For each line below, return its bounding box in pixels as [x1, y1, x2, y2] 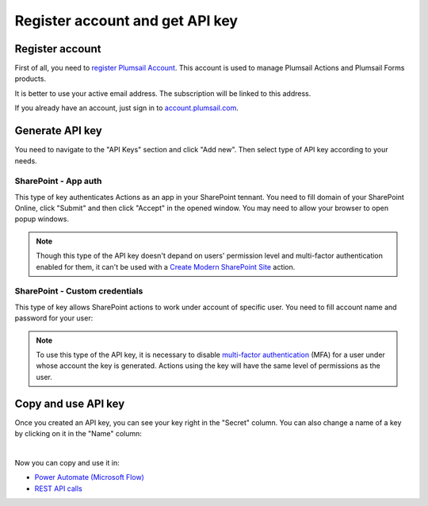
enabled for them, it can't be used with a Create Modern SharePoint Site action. [36, 262, 296, 271]
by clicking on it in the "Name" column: [14, 429, 143, 439]
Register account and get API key [14, 12, 238, 29]
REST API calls [34, 484, 82, 493]
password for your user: [14, 313, 94, 323]
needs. [14, 155, 37, 166]
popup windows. [14, 214, 70, 224]
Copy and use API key [14, 397, 125, 410]
